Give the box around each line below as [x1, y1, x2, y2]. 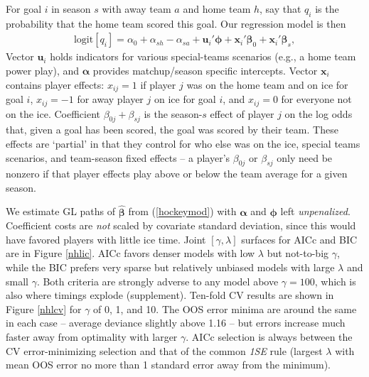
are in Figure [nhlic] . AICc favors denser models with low [6, 246, 255, 261]
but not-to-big [267, 246, 329, 261]
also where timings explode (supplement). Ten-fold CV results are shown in [6, 288, 334, 302]
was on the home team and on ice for [186, 77, 348, 92]
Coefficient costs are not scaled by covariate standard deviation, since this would [6, 218, 356, 233]
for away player [77, 92, 144, 106]
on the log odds [284, 106, 353, 121]
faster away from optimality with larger [6, 329, 178, 344]
